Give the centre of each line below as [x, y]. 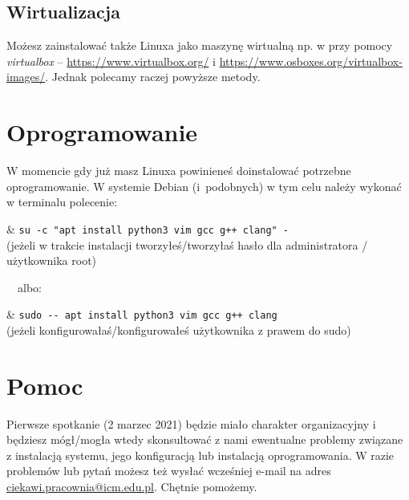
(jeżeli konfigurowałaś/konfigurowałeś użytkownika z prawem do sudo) [179, 329]
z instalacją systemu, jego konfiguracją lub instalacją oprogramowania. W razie [200, 455]
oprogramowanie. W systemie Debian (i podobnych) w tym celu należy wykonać [204, 186]
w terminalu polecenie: [62, 202]
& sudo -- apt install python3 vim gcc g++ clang [142, 314]
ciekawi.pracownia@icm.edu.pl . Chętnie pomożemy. [132, 487]
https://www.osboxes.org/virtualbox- [311, 61]
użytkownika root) [52, 260]
